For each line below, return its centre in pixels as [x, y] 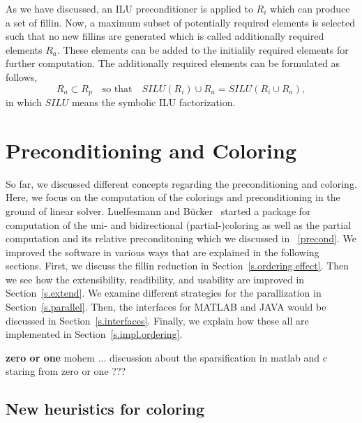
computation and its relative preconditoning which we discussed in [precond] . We [181, 238]
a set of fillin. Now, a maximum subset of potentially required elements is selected [180, 22]
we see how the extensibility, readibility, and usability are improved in [155, 279]
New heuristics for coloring [105, 409]
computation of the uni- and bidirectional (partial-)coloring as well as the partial [179, 224]
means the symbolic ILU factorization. [153, 102]
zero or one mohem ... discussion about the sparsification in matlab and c [166, 357]
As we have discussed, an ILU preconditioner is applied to [129, 8]
